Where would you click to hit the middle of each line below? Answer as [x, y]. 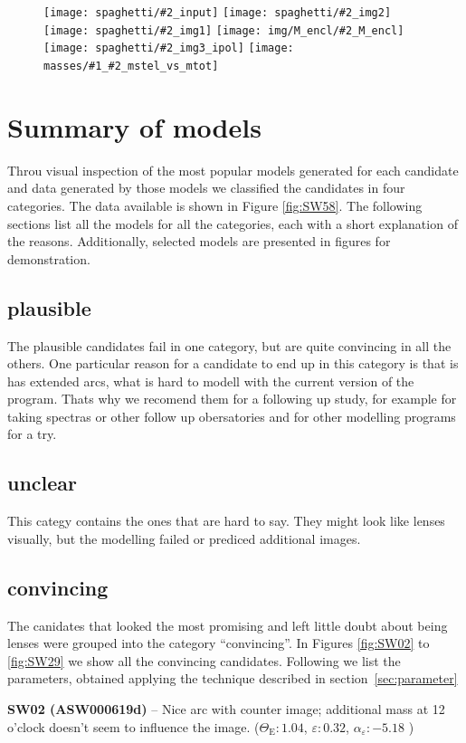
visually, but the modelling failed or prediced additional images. [184, 538]
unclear [43, 483]
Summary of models [134, 126]
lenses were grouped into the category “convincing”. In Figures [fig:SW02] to [219, 643]
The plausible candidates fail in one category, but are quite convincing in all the [229, 345]
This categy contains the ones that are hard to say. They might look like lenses [226, 521]
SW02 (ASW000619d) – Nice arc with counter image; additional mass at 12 [226, 709]
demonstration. [49, 258]
